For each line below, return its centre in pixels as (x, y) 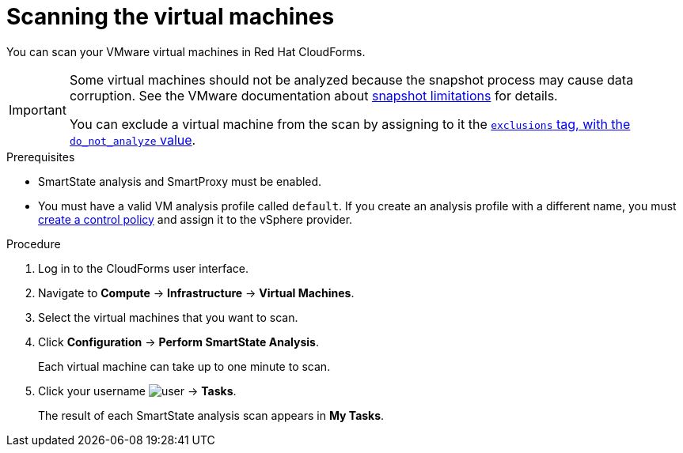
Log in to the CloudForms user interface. (144, 268)
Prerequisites (41, 157)
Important (38, 109)
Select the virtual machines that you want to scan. (168, 317)
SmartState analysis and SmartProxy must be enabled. (180, 181)
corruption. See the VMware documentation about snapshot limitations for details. (313, 95)
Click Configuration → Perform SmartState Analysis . (178, 342)
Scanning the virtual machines (171, 17)
